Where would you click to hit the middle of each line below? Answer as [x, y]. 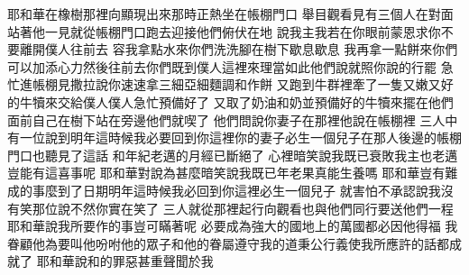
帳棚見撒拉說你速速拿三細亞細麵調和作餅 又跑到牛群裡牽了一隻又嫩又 [236, 84]
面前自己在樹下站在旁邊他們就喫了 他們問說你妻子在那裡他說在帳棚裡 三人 [226, 119]
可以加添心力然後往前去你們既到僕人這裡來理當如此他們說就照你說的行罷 [222, 66]
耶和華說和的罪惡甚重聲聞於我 [125, 261]
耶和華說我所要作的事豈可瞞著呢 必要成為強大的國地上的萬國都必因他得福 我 [233, 226]
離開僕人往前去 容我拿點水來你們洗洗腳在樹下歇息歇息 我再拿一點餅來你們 [239, 49]
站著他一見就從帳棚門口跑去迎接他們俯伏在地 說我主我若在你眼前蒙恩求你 [224, 31]
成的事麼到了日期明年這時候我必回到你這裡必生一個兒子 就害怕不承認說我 [224, 190]
